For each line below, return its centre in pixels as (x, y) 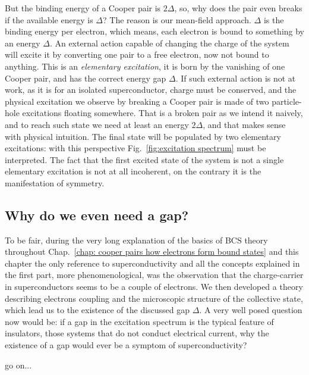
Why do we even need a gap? (97, 215)
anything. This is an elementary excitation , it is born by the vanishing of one (145, 66)
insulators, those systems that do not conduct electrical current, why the (137, 333)
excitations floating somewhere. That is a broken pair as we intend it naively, (163, 113)
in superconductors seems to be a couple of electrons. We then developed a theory (154, 287)
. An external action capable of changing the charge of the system (169, 43)
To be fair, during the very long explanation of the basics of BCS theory (136, 240)
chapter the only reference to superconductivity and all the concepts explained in (152, 263)
